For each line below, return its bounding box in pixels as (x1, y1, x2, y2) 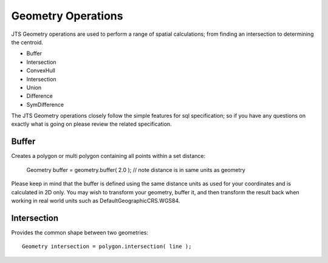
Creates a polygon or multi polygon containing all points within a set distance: (11, 152, 206, 160)
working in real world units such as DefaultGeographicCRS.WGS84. (11, 197, 180, 204)
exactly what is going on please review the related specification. (11, 120, 173, 128)
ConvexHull (26, 67, 56, 74)
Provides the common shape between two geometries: (11, 228, 149, 236)
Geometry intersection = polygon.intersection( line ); (22, 243, 192, 250)
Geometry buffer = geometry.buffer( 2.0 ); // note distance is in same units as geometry (26, 166, 245, 173)
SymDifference (26, 101, 64, 108)
